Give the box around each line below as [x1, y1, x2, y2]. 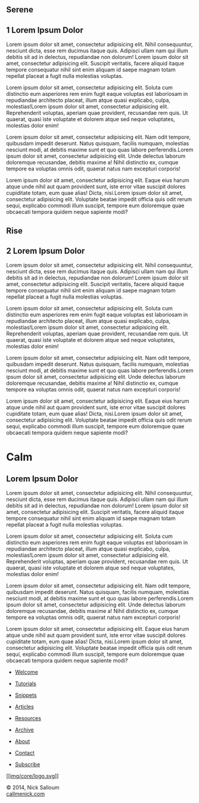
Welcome [14, 668, 39, 676]
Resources [14, 715, 42, 722]
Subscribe [14, 761, 41, 768]
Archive [14, 726, 34, 733]
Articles [14, 703, 34, 711]
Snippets [14, 692, 37, 699]
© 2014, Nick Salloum [6, 784, 60, 791]
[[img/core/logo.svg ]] [6, 773, 59, 780]
